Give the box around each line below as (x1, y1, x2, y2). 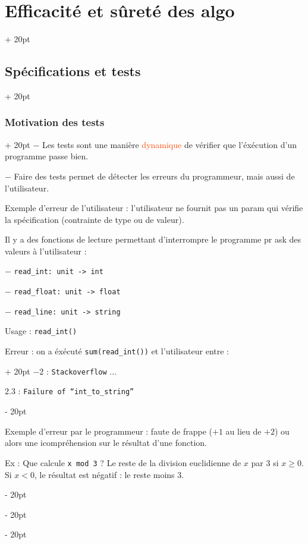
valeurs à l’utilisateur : (5, 244, 87, 257)
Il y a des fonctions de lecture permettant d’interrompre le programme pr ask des (5, 233, 301, 246)
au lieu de (225, 424, 262, 437)
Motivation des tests (5, 115, 105, 130)
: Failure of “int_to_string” (18, 385, 134, 397)
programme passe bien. (5, 150, 89, 162)
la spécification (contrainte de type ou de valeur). (5, 213, 184, 225)
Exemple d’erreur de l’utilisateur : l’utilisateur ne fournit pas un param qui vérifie (5, 202, 303, 214)
